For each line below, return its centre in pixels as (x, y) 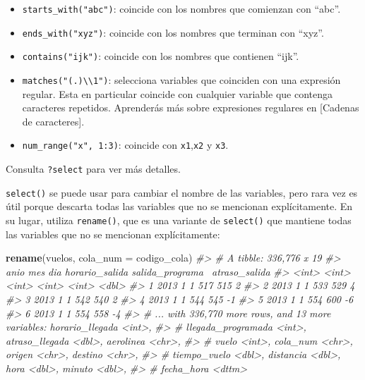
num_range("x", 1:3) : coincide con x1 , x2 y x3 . (125, 145)
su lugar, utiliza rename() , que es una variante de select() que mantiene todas (179, 220)
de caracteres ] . (53, 121)
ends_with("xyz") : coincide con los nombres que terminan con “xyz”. (173, 32)
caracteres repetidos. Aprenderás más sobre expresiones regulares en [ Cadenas (191, 108)
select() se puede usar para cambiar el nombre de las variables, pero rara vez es (182, 192)
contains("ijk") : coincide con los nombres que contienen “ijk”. (161, 56)
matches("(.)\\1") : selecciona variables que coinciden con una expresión (181, 79)
